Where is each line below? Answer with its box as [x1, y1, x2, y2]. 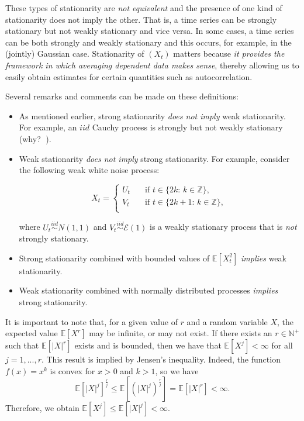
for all [271, 339, 293, 351]
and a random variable [186, 315, 268, 327]
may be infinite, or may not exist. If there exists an [89, 327, 272, 339]
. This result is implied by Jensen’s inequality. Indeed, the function [41, 353, 281, 365]
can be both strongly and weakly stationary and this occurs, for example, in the [5, 36, 292, 48]
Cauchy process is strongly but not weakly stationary [92, 121, 283, 133]
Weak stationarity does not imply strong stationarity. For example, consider [19, 152, 290, 164]
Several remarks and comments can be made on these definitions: [5, 90, 239, 102]
